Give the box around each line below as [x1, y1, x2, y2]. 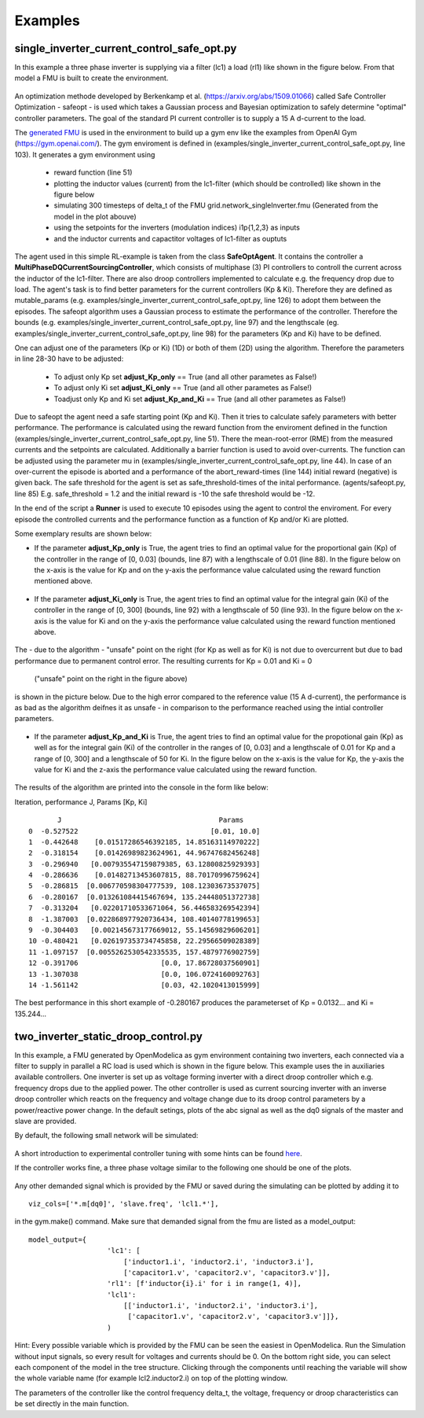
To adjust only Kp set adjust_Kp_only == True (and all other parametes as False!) [53, 372, 317, 381]
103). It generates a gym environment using [14, 149, 155, 159]
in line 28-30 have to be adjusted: [14, 354, 124, 363]
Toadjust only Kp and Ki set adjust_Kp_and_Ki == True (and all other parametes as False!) [53, 394, 346, 403]
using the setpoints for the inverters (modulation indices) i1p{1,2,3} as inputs [53, 223, 300, 232]
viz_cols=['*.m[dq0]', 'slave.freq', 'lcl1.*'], [28, 1199, 219, 1208]
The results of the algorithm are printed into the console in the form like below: [14, 783, 269, 792]
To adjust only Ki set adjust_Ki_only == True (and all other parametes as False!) [53, 383, 313, 392]
